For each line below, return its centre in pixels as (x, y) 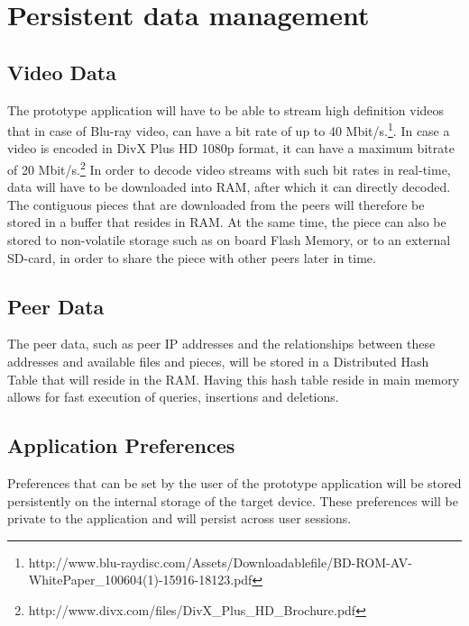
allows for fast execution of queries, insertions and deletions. (173, 397)
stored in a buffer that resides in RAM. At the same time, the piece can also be (227, 222)
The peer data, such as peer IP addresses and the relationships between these (221, 344)
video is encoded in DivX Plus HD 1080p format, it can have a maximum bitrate (231, 148)
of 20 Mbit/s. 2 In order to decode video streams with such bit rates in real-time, (229, 168)
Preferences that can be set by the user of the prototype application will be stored (234, 483)
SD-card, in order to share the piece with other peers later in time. (192, 257)
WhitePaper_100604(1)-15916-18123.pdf (140, 580)
